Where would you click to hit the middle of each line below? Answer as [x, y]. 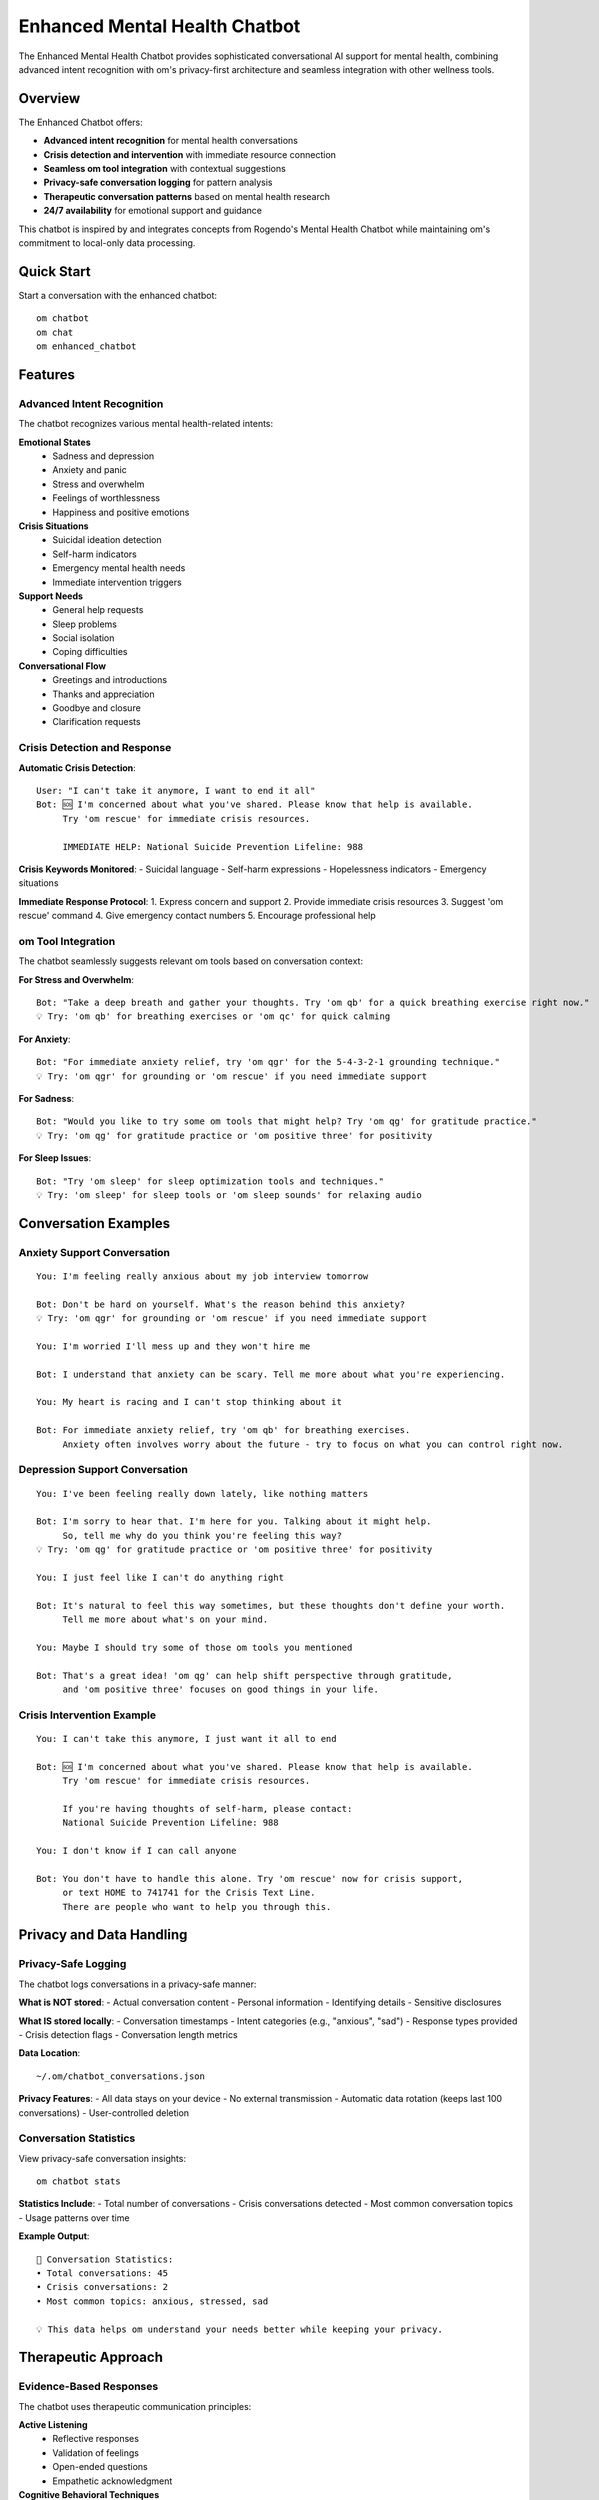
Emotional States [54, 442]
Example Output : [54, 2236]
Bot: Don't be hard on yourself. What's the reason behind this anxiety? [221, 1304]
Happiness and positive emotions [121, 512]
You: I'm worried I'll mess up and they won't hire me [173, 1346]
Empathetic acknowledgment [112, 2481]
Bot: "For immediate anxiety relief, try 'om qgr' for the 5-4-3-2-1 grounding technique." [268, 1062]
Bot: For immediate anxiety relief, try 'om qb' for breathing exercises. [223, 1430]
